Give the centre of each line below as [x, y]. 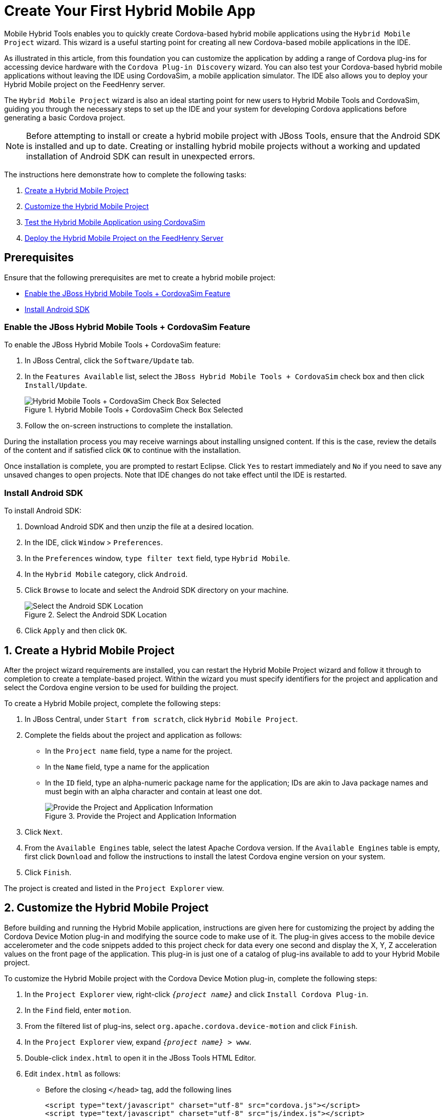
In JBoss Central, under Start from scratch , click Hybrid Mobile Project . [161, 719]
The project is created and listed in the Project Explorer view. [114, 888]
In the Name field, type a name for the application [127, 767]
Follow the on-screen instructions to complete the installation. [129, 426]
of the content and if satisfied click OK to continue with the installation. [123, 450]
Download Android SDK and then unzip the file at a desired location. [139, 527]
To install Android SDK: [43, 511]
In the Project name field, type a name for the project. [139, 751]
